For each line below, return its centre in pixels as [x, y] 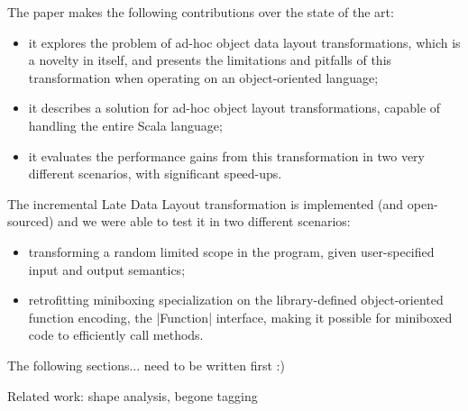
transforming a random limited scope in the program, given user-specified [231, 251]
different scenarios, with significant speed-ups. [155, 174]
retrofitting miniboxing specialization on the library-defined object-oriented [236, 300]
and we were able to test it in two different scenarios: [204, 221]
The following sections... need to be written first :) [146, 365]
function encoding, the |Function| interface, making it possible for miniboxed [240, 317]
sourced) [31, 221]
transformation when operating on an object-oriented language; [203, 77]
